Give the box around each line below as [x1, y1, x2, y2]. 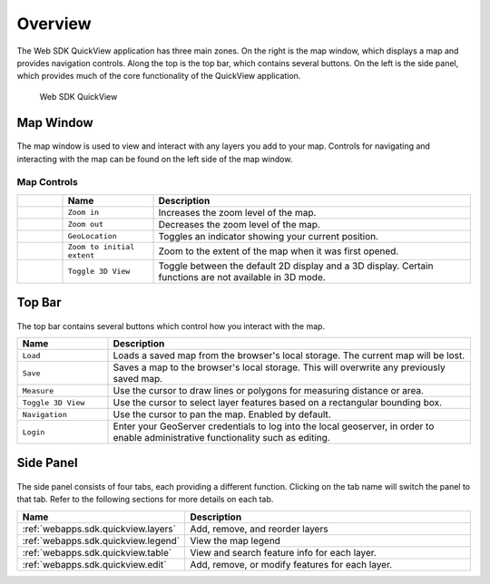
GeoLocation [67, 231, 117, 241]
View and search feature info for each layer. [190, 546, 377, 559]
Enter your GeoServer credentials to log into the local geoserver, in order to [113, 420, 435, 433]
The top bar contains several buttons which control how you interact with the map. [16, 320, 326, 331]
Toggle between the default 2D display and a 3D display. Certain [158, 259, 434, 272]
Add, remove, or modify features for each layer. [190, 558, 393, 570]
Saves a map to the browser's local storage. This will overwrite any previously [113, 361, 446, 374]
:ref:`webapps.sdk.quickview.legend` [22, 534, 181, 547]
